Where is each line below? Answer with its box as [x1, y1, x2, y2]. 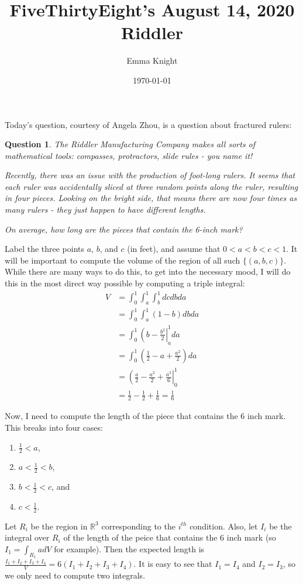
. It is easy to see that [133, 558, 212, 570]
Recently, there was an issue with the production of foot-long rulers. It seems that [5, 169, 295, 181]
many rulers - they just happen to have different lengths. [5, 203, 206, 216]
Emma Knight [126, 54, 178, 67]
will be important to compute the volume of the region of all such [5, 254, 240, 266]
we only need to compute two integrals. [5, 569, 146, 581]
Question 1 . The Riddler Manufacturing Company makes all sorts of [5, 138, 256, 150]
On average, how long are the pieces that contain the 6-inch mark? [5, 223, 243, 235]
